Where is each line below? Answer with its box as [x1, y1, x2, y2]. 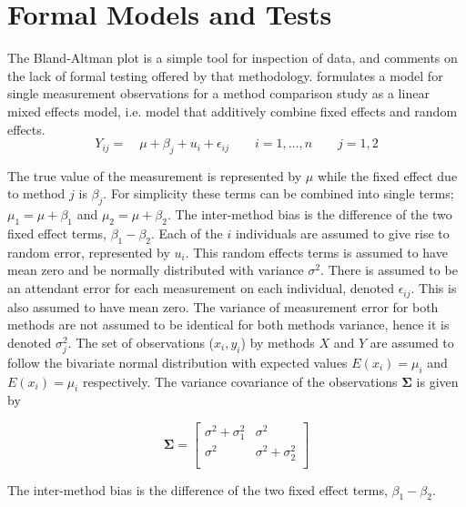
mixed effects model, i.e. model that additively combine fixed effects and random [7, 101, 458, 120]
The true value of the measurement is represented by [7, 166, 302, 185]
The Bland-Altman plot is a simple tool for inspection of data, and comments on [7, 48, 458, 67]
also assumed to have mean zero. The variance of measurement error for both [7, 297, 439, 316]
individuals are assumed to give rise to [235, 224, 450, 243]
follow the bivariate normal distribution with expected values [7, 352, 348, 371]
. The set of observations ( [67, 332, 215, 351]
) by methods [240, 332, 315, 351]
